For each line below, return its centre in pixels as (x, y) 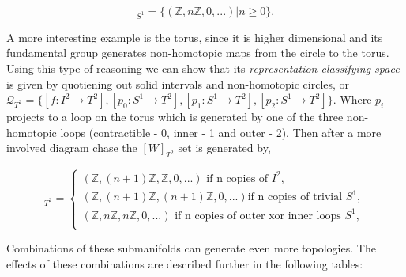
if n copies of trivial (295, 197)
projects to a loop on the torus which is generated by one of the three (175, 117)
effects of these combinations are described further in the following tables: (185, 263)
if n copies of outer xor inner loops (258, 216)
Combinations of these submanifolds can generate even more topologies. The (191, 248)
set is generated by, (224, 148)
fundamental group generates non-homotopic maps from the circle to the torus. (198, 53)
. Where (352, 99)
